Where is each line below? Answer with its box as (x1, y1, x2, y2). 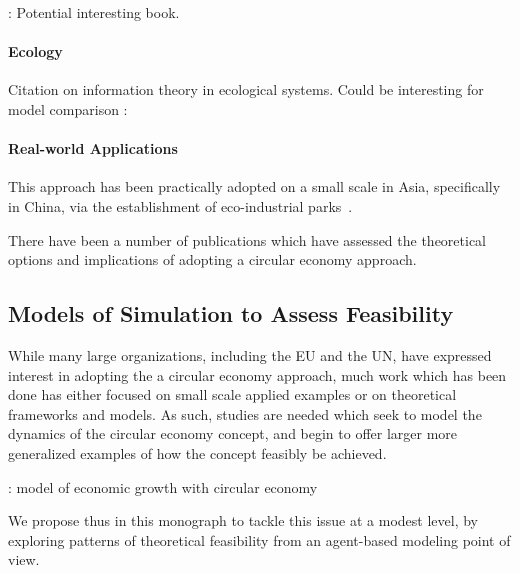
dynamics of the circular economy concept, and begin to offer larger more (8, 423, 458, 444)
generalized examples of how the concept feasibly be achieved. (8, 442, 387, 463)
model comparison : (8, 98, 128, 119)
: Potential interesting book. (8, 2, 180, 22)
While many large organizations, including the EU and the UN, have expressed (8, 344, 492, 365)
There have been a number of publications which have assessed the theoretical (8, 229, 487, 250)
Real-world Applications (8, 138, 178, 159)
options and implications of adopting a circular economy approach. (8, 249, 417, 270)
